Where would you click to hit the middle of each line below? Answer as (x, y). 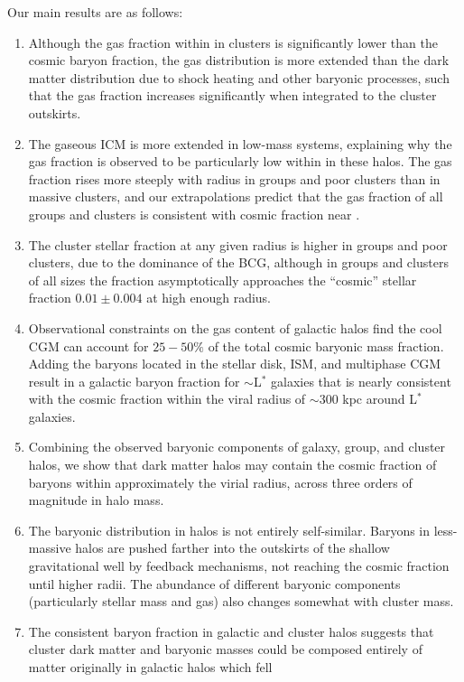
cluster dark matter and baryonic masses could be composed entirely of (225, 649)
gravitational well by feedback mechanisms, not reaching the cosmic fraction (239, 566)
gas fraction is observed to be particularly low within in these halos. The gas (240, 161)
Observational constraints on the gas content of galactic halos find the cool (235, 327)
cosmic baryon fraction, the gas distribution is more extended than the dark (239, 60)
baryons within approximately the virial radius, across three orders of (220, 482)
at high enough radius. (209, 298)
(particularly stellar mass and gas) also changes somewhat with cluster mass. (241, 601)
